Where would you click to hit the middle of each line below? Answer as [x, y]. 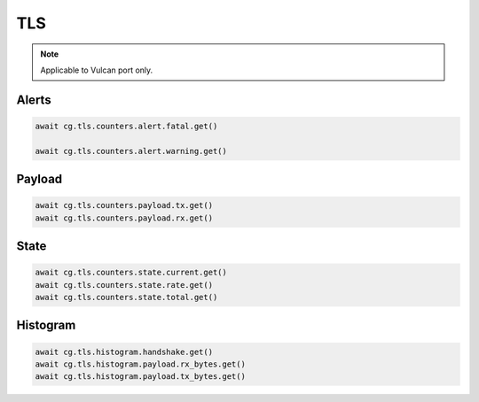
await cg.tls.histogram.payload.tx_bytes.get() [140, 377]
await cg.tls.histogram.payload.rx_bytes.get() [140, 364]
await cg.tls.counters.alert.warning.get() [131, 151]
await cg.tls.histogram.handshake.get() [124, 352]
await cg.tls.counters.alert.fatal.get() [126, 126]
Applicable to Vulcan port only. [97, 70]
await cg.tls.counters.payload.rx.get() [124, 218]
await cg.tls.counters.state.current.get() [131, 273]
